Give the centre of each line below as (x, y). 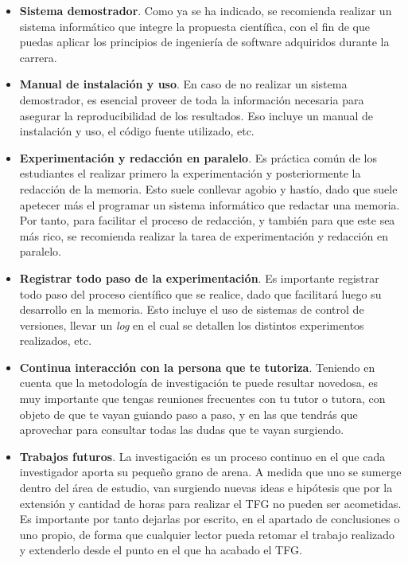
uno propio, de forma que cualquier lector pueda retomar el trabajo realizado (207, 534)
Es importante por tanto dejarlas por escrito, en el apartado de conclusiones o (210, 519)
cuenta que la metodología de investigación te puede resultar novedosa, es (199, 383)
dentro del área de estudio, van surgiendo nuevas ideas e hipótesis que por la (206, 488)
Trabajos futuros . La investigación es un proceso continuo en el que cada (202, 456)
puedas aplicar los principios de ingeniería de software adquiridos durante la (204, 42)
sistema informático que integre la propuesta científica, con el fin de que (194, 26)
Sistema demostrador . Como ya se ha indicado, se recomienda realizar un (206, 10)
